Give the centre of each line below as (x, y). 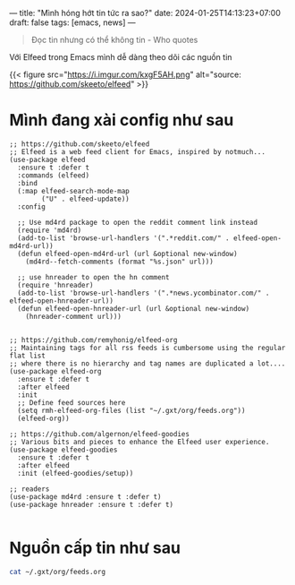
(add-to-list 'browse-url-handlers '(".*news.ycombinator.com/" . (143, 293)
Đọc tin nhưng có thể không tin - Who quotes (114, 40)
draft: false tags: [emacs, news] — (72, 22)
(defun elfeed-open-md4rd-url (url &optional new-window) (128, 254)
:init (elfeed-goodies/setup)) (76, 473)
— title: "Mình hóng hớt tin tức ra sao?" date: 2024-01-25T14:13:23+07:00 (145, 13)
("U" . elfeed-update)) (85, 199)
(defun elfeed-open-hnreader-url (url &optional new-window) (134, 308)
